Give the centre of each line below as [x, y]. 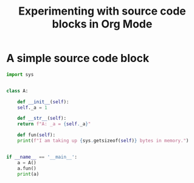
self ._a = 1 [32, 108]
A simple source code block [78, 58]
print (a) [28, 174]
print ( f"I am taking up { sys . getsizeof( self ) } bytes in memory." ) [103, 141]
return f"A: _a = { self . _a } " [54, 124]
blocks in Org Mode [102, 24]
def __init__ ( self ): [43, 102]
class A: [17, 91]
